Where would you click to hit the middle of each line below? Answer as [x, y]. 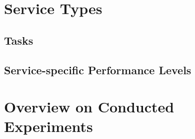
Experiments [48, 126]
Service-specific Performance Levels [98, 69]
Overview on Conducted [89, 107]
